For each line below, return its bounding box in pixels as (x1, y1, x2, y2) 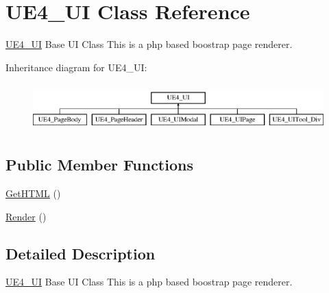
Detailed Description (5, 242, 156, 264)
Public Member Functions (5, 154, 193, 175)
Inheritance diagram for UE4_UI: (5, 60, 147, 74)
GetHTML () (5, 186, 61, 201)
